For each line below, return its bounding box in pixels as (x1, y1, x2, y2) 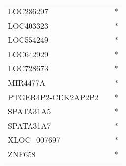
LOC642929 (8, 48, 49, 60)
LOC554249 (8, 34, 49, 45)
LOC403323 (8, 20, 49, 31)
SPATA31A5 (8, 105, 51, 117)
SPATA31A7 (8, 120, 51, 131)
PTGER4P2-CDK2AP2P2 (8, 91, 98, 102)
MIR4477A (8, 77, 46, 88)
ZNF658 (8, 148, 36, 160)
